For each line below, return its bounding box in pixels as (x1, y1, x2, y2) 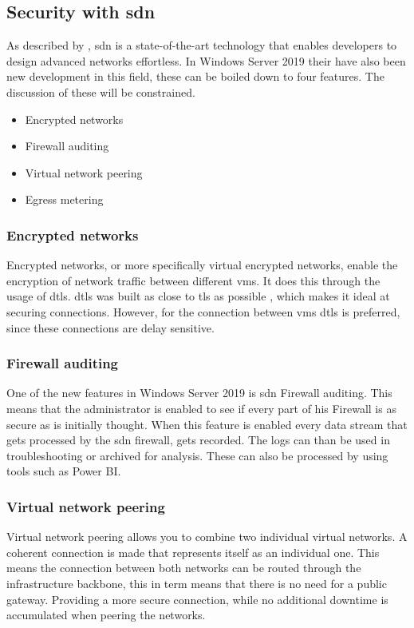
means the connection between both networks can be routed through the (6, 559, 361, 576)
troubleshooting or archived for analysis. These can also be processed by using (6, 447, 388, 463)
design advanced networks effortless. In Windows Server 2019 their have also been (6, 52, 406, 69)
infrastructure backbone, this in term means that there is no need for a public (6, 574, 387, 591)
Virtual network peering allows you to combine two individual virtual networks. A (6, 528, 408, 545)
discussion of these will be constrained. (6, 83, 195, 100)
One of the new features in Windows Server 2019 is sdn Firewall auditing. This (6, 384, 392, 401)
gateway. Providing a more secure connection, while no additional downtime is (6, 590, 388, 607)
